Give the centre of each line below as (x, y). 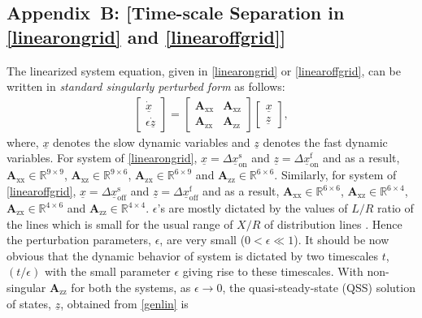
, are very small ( (202, 240)
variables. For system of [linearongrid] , (102, 158)
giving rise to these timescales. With (273, 271)
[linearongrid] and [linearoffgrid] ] (146, 36)
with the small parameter (107, 271)
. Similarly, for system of (335, 175)
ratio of (395, 208)
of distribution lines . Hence (333, 223)
